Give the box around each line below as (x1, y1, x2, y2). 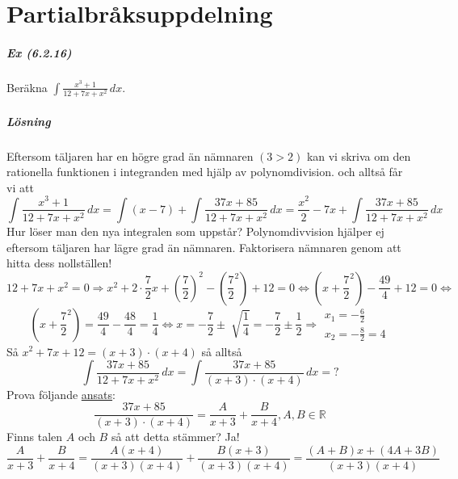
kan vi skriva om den (306, 147, 411, 164)
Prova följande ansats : (6, 385, 116, 402)
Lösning (6, 112, 51, 129)
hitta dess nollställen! (6, 254, 112, 271)
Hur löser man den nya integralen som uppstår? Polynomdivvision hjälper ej (6, 222, 384, 239)
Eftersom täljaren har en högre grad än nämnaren (6, 147, 254, 164)
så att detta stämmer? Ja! (111, 428, 240, 445)
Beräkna (6, 78, 48, 95)
